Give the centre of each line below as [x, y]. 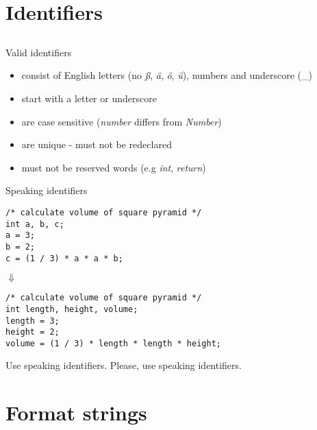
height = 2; [33, 332]
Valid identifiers [39, 52]
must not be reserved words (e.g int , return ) [114, 167]
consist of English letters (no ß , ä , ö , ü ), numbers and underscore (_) [167, 75]
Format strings [76, 413]
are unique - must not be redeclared [97, 144]
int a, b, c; [35, 224]
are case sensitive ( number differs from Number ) [122, 121]
